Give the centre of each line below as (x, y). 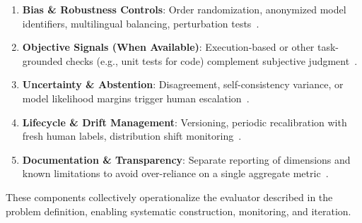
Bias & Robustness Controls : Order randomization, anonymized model (184, 9)
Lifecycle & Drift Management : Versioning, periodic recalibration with (185, 122)
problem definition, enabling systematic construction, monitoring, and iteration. (179, 211)
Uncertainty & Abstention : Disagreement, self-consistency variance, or (183, 84)
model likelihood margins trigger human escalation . (136, 98)
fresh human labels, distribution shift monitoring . (132, 136)
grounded (42, 60)
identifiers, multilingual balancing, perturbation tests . (141, 23)
